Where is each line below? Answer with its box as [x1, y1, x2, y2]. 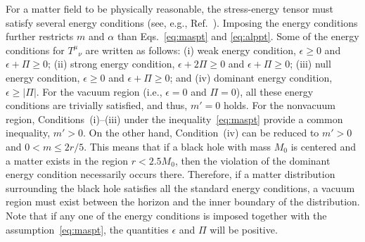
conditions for [6, 42, 65, 57]
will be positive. [210, 222, 278, 236]
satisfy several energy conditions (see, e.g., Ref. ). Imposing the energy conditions [6, 15, 358, 30]
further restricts [6, 29, 74, 44]
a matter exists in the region [6, 153, 129, 167]
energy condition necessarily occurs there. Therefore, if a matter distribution [6, 167, 335, 181]
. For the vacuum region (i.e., [36, 84, 162, 98]
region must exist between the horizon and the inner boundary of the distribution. [6, 194, 360, 209]
